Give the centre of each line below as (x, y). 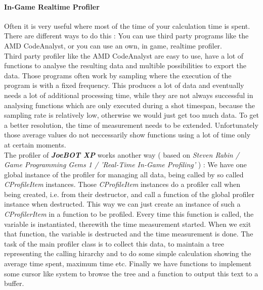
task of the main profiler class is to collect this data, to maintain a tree (114, 243)
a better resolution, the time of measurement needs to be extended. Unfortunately (131, 125)
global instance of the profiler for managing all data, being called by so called (124, 174)
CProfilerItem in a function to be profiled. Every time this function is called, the (129, 214)
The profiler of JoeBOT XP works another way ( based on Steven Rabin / (122, 154)
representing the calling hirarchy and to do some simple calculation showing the (128, 253)
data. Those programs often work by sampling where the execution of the (118, 75)
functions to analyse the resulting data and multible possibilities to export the (125, 65)
